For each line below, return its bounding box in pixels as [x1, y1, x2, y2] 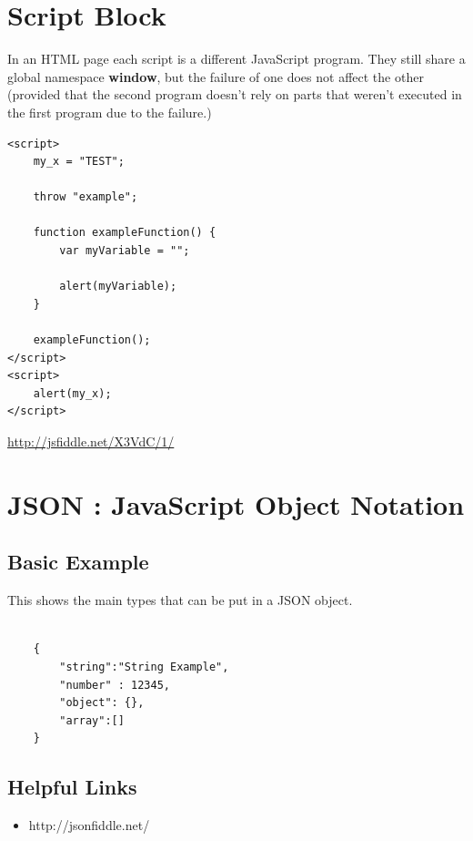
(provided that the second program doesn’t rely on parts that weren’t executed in [7, 85, 462, 104]
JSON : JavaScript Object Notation [7, 485, 465, 522]
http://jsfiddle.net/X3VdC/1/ [7, 432, 175, 450]
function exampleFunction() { [33, 226, 216, 240]
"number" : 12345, [59, 678, 170, 692]
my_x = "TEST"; [33, 155, 125, 169]
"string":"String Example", [59, 660, 229, 673]
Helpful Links [7, 773, 137, 801]
